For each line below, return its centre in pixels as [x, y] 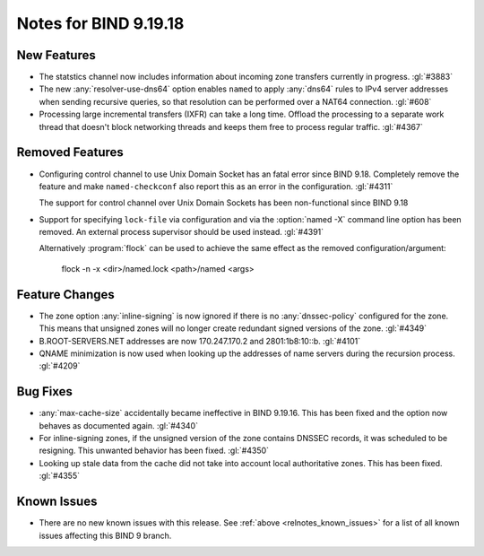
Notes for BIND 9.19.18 [100, 23]
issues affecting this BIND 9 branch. [105, 535]
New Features [56, 55]
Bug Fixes [45, 391]
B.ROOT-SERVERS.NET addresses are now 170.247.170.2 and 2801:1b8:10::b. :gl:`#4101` [200, 341]
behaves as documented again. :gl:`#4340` [119, 425]
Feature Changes [66, 295]
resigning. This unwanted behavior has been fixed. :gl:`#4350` [154, 451]
